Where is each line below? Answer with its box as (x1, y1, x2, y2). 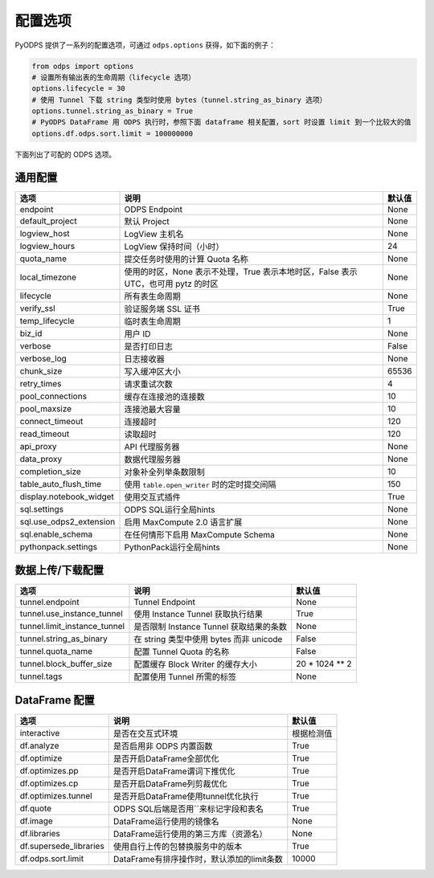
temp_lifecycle (19, 315, 76, 326)
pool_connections (19, 390, 88, 402)
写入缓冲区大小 (124, 365, 181, 377)
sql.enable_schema (19, 529, 92, 540)
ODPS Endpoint (124, 203, 182, 214)
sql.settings (19, 503, 64, 514)
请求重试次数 (124, 378, 173, 390)
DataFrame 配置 (14, 693, 96, 707)
